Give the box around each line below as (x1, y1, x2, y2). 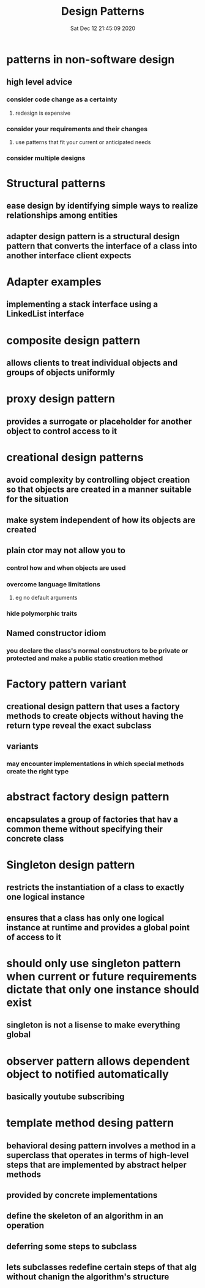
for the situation (6, 494, 69, 504)
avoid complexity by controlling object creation (6, 475, 190, 485)
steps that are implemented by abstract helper (6, 1159, 187, 1170)
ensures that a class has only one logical (6, 913, 165, 923)
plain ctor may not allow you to (6, 545, 125, 556)
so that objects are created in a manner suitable (6, 485, 192, 495)
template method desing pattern (6, 1116, 174, 1130)
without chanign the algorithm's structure (6, 1271, 170, 1282)
